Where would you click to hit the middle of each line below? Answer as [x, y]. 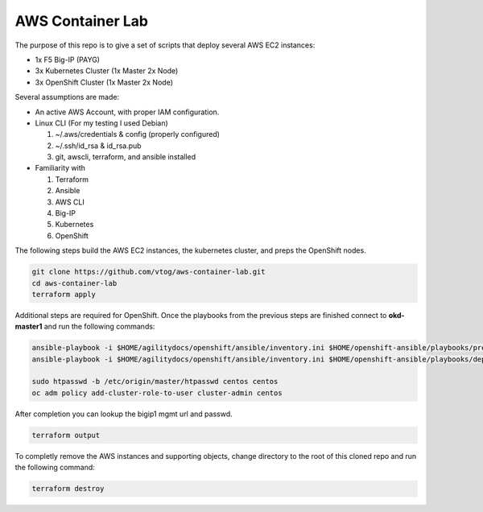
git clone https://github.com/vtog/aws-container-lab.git [149, 272]
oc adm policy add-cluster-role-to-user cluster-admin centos [157, 393]
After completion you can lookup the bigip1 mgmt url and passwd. [124, 414]
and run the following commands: [99, 327]
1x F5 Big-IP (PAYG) [68, 60]
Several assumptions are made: [67, 97]
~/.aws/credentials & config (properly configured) [138, 134]
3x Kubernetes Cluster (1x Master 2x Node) [107, 71]
